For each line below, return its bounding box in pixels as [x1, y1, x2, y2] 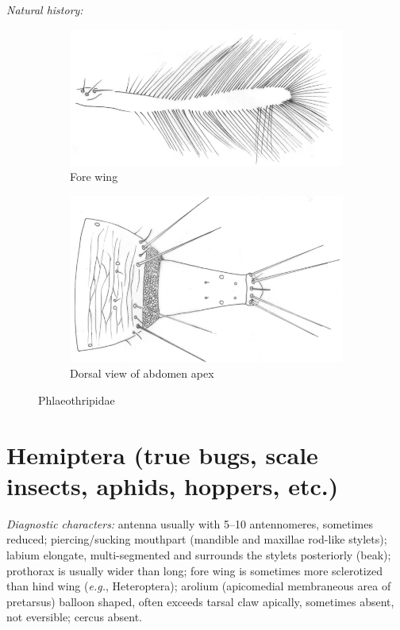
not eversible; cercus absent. [6, 609, 143, 625]
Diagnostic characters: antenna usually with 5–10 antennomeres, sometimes [6, 515, 373, 532]
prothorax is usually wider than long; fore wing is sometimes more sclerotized [6, 562, 383, 578]
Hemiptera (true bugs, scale [6, 438, 318, 471]
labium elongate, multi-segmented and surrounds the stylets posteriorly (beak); [6, 547, 391, 563]
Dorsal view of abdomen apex [70, 365, 214, 382]
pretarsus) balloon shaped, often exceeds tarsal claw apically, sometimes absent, [6, 593, 394, 609]
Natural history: [6, 2, 83, 17]
